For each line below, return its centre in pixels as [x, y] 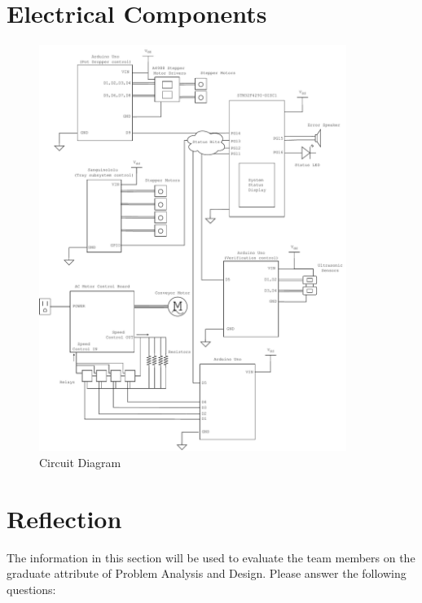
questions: [31, 589]
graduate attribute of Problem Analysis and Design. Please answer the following [207, 573]
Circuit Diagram [80, 462]
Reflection [64, 518]
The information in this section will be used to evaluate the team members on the [211, 557]
